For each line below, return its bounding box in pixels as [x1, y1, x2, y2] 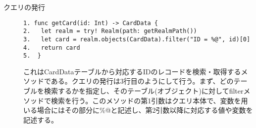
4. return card [23, 44, 80, 51]
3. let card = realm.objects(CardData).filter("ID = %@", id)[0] [23, 35, 251, 43]
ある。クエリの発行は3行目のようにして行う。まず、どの [51, 76, 234, 86]
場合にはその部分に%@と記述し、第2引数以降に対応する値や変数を [37, 105, 253, 115]
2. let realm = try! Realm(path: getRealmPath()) [23, 28, 197, 35]
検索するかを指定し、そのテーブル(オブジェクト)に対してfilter [44, 86, 244, 96]
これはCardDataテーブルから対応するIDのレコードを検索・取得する [23, 66, 241, 76]
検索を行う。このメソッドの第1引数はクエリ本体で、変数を [51, 95, 241, 105]
